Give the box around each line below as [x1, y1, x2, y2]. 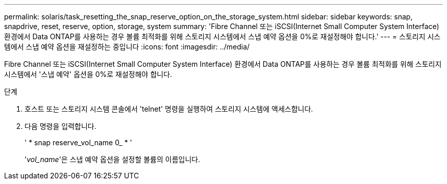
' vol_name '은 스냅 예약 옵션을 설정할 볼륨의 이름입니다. [24, 155, 201, 164]
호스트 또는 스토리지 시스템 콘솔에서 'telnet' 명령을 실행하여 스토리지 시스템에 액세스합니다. [24, 104, 313, 113]
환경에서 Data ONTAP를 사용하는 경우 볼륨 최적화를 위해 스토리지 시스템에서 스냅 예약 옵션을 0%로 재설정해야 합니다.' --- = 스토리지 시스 [4, 32, 441, 41]
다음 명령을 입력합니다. [24, 122, 96, 130]
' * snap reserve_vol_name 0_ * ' [24, 138, 132, 147]
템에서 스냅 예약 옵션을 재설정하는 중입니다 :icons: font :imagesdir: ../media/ [4, 42, 250, 51]
